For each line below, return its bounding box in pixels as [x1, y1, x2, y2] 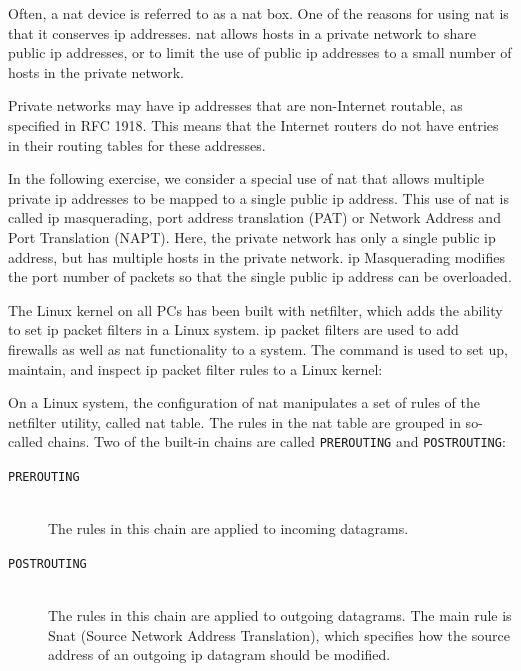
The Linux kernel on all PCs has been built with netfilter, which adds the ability [8, 299, 503, 320]
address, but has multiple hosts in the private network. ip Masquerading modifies [8, 246, 505, 267]
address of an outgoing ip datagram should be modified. [48, 644, 391, 665]
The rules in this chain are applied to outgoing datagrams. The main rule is [48, 605, 512, 626]
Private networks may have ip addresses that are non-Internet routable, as [8, 95, 463, 116]
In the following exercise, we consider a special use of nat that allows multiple [8, 168, 485, 189]
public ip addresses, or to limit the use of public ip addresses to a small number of [8, 42, 512, 63]
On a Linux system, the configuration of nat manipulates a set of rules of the [8, 392, 481, 413]
